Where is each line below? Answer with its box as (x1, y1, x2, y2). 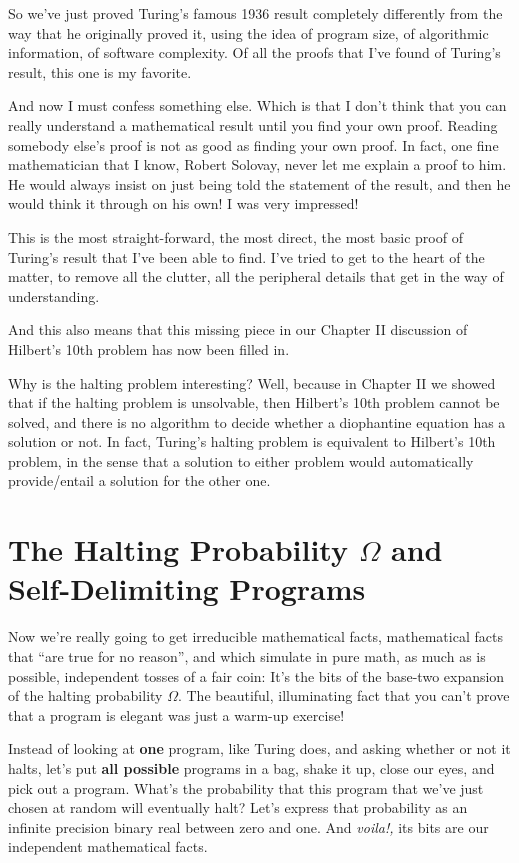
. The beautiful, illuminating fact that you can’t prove (177, 685, 510, 706)
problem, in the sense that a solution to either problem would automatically (8, 450, 474, 471)
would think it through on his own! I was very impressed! (8, 193, 359, 214)
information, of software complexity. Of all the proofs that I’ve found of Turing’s (8, 42, 501, 63)
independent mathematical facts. (8, 836, 208, 857)
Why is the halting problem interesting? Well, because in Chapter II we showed (8, 372, 496, 393)
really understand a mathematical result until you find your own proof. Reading (8, 114, 498, 135)
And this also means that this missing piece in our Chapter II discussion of (8, 319, 468, 340)
